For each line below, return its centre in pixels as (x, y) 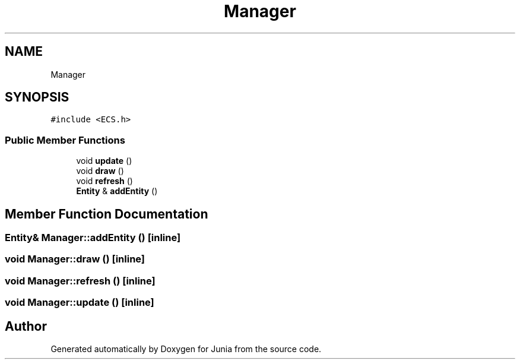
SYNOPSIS (37, 97)
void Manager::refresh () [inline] (80, 281)
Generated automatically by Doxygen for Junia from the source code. (186, 349)
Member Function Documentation (107, 214)
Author (26, 326)
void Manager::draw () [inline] (75, 259)
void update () (104, 161)
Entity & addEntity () (117, 191)
